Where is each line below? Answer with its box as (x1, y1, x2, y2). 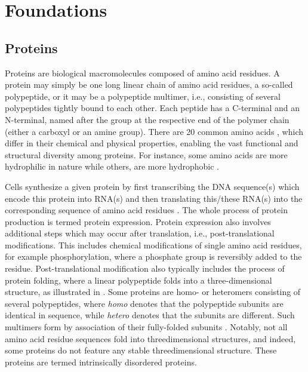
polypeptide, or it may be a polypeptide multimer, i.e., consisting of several (5, 90, 281, 102)
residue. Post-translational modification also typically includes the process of (5, 262, 285, 275)
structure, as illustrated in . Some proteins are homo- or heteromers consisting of (5, 285, 301, 298)
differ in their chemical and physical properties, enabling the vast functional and (5, 137, 298, 149)
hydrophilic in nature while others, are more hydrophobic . (5, 160, 219, 173)
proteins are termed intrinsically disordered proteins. (5, 355, 197, 368)
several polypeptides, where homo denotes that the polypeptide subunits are (5, 297, 284, 309)
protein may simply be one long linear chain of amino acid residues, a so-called (5, 78, 293, 91)
